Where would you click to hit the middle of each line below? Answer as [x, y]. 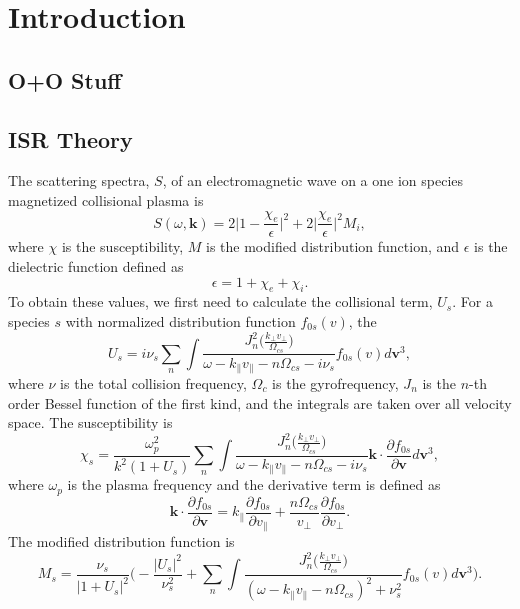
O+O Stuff [65, 79]
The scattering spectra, [79, 180]
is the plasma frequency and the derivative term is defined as [254, 484]
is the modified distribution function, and [333, 246]
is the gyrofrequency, [335, 382]
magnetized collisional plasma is [106, 199]
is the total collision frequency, [153, 382]
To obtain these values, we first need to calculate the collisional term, [220, 301]
